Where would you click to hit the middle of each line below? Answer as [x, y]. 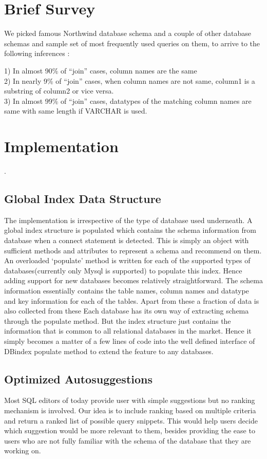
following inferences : [37, 53]
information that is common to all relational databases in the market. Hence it [128, 331]
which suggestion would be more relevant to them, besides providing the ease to [130, 430]
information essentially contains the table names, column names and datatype [127, 290]
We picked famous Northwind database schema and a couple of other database [128, 33]
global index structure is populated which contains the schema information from [130, 230]
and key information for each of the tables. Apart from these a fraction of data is [132, 300]
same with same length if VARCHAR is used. [76, 111]
